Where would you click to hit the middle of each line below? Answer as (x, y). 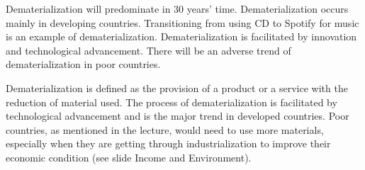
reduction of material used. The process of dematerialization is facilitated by (172, 102)
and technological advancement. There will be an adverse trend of (148, 50)
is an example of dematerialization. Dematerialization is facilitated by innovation (181, 36)
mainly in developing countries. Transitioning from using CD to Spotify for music (182, 22)
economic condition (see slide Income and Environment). (129, 157)
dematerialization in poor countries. (83, 64)
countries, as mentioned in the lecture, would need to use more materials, (165, 129)
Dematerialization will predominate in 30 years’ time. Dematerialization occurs (177, 8)
